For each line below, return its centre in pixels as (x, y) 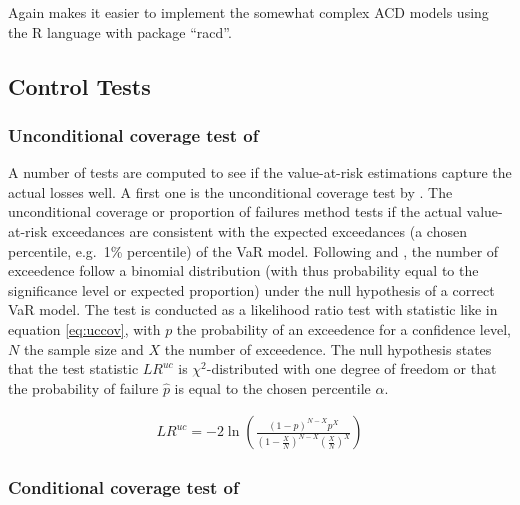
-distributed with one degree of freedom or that (351, 368)
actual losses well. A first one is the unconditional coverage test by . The (230, 191)
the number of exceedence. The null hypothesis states (328, 348)
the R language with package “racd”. (120, 31)
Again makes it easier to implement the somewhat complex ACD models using (248, 12)
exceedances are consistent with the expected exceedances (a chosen (259, 230)
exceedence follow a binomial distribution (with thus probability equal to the (243, 270)
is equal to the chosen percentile (272, 387)
